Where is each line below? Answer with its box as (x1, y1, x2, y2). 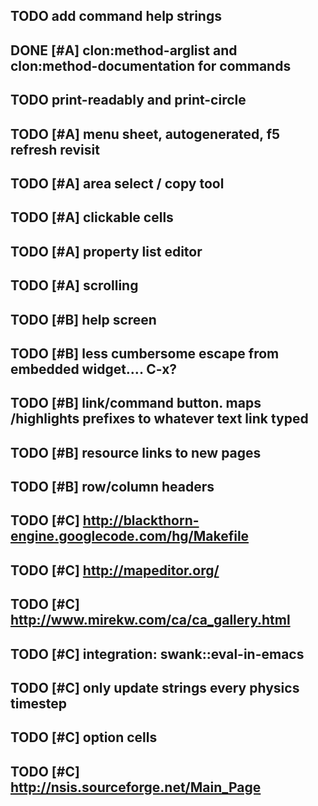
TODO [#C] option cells (10, 729, 158, 746)
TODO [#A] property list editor (10, 243, 203, 260)
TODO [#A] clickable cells (10, 209, 174, 226)
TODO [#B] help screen (10, 311, 157, 328)
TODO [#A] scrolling (10, 277, 139, 294)
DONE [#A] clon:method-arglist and (10, 42, 238, 59)
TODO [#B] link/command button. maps (10, 395, 262, 412)
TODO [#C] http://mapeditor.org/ (10, 562, 220, 579)
